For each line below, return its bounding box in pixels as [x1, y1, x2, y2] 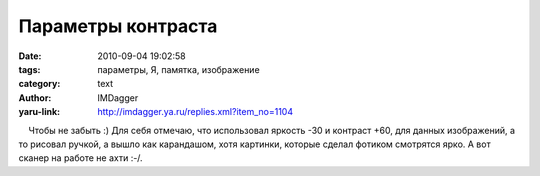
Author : [18, 91, 52, 104]
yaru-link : [18, 106, 60, 118]
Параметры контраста [18, 15, 218, 37]
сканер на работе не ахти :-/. [18, 152, 144, 164]
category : [18, 78, 61, 90]
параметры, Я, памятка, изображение [97, 63, 260, 75]
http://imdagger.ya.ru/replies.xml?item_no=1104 [97, 106, 294, 118]
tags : [18, 63, 41, 75]
